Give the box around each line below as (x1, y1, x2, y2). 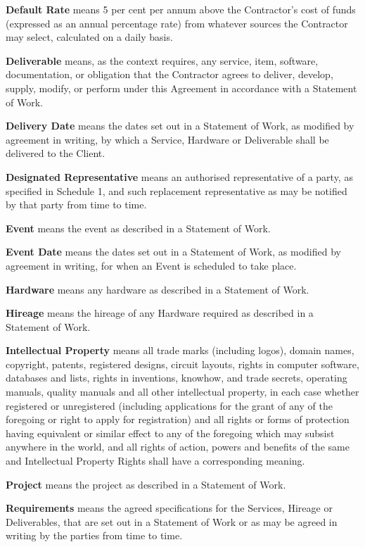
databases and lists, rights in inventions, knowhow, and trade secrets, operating (6, 370, 347, 385)
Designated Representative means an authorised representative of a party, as (6, 169, 353, 184)
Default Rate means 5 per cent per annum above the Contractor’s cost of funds (6, 2, 356, 16)
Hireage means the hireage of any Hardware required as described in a (6, 306, 314, 320)
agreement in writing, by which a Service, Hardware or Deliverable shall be (6, 132, 329, 146)
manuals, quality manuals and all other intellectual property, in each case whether (6, 384, 359, 399)
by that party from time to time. (6, 197, 147, 212)
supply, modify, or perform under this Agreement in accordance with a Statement (6, 80, 357, 95)
